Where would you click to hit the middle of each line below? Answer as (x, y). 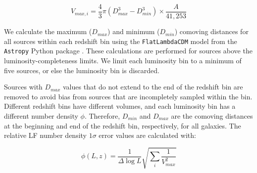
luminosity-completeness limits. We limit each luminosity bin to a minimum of (123, 60)
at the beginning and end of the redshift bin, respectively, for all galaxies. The (123, 125)
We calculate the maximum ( (48, 31)
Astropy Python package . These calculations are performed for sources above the (128, 51)
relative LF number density (45, 135)
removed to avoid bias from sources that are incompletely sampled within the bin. (128, 96)
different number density (41, 115)
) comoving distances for (211, 31)
